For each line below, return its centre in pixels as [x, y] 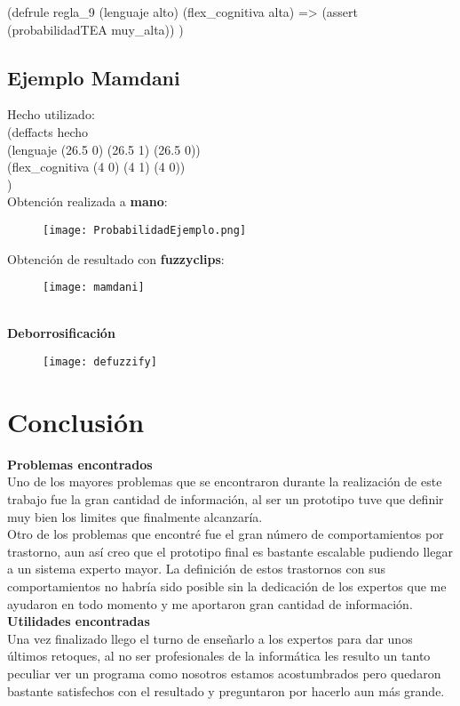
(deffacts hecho [48, 131]
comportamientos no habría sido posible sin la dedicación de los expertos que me [227, 586]
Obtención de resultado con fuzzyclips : [116, 258]
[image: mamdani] [94, 288]
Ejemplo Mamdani [94, 77]
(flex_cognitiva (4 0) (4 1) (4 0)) [96, 167]
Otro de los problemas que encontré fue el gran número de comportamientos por [226, 534]
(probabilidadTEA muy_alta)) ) [95, 29]
